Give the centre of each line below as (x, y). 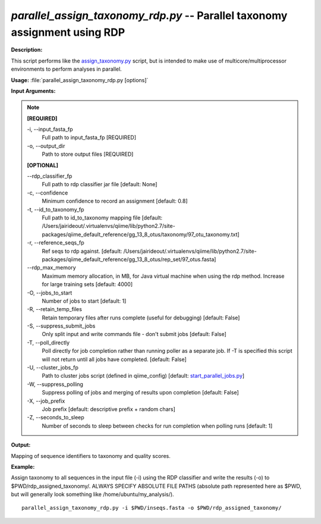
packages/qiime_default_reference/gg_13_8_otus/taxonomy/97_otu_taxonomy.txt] (141, 234)
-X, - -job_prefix (46, 401)
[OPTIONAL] (43, 165)
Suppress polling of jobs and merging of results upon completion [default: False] (140, 393)
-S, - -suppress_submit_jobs (61, 326)
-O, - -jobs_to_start (50, 293)
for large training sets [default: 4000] (87, 284)
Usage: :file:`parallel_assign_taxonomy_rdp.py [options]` (80, 80)
